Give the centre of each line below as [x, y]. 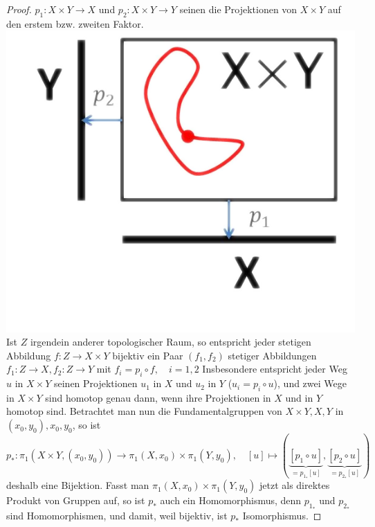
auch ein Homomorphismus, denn [231, 500]
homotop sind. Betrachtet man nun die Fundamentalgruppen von [144, 411]
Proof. [19, 9]
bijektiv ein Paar [148, 355]
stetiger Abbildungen [272, 355]
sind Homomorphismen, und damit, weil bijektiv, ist [117, 515]
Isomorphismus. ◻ [282, 515]
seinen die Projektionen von [238, 9]
